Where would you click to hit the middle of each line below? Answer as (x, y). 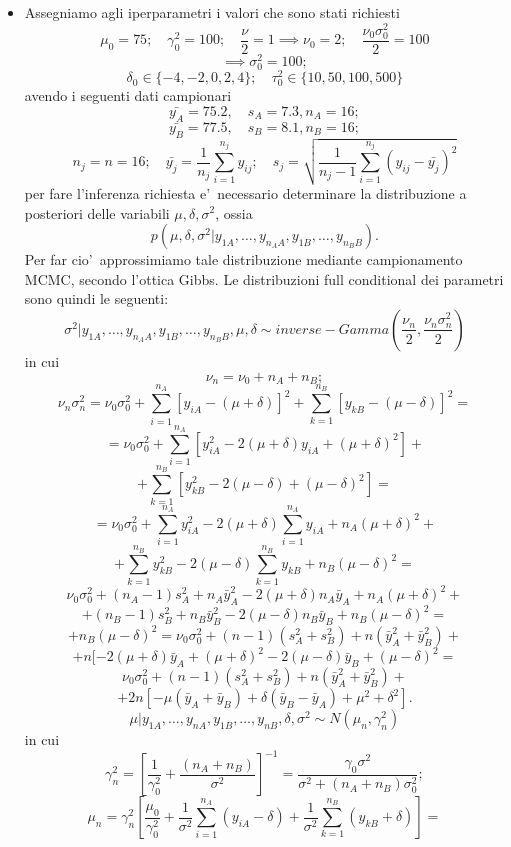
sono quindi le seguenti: (96, 298)
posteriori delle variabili (97, 212)
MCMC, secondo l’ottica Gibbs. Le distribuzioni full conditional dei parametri (264, 278)
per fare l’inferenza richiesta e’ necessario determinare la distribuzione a (245, 192)
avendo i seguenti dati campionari (128, 95)
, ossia (234, 212)
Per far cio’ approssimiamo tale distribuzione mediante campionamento (243, 259)
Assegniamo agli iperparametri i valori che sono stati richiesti (212, 12)
